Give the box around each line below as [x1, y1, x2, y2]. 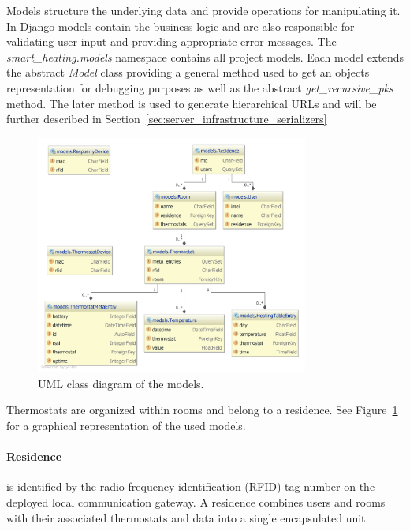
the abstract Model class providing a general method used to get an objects [6, 64, 370, 80]
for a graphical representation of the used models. [6, 417, 246, 433]
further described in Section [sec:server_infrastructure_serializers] [6, 110, 327, 127]
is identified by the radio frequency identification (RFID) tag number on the [6, 478, 375, 495]
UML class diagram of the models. [38, 375, 204, 391]
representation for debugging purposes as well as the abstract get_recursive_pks [6, 79, 393, 95]
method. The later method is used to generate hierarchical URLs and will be [6, 95, 377, 111]
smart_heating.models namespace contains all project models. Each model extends [6, 48, 404, 65]
